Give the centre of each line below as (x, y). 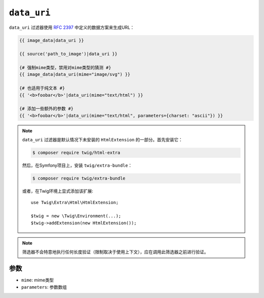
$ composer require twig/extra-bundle (79, 178)
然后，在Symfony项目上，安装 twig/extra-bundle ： (77, 165)
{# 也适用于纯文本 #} (42, 88)
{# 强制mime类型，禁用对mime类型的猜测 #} (65, 68)
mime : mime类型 (37, 280)
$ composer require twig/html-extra (77, 153)
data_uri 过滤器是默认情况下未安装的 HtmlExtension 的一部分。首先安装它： (102, 140)
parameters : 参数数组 (44, 287)
